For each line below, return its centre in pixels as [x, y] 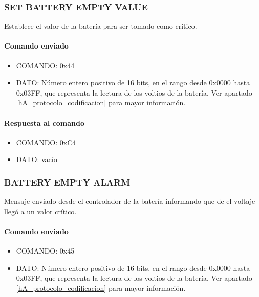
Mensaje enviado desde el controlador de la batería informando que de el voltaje [130, 201]
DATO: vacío [37, 159]
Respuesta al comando [44, 122]
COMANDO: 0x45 [45, 251]
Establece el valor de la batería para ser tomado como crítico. [101, 26]
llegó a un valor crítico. [40, 211]
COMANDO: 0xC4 [46, 142]
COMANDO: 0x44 [45, 65]
